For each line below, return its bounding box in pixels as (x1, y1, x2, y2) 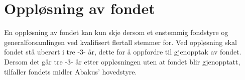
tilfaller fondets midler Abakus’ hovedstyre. (4, 66, 137, 76)
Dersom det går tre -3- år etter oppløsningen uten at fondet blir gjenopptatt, (4, 56, 240, 66)
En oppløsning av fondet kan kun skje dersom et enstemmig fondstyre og (4, 27, 228, 37)
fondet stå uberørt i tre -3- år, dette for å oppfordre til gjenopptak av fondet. (4, 46, 241, 57)
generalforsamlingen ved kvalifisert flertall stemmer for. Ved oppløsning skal (4, 36, 237, 47)
